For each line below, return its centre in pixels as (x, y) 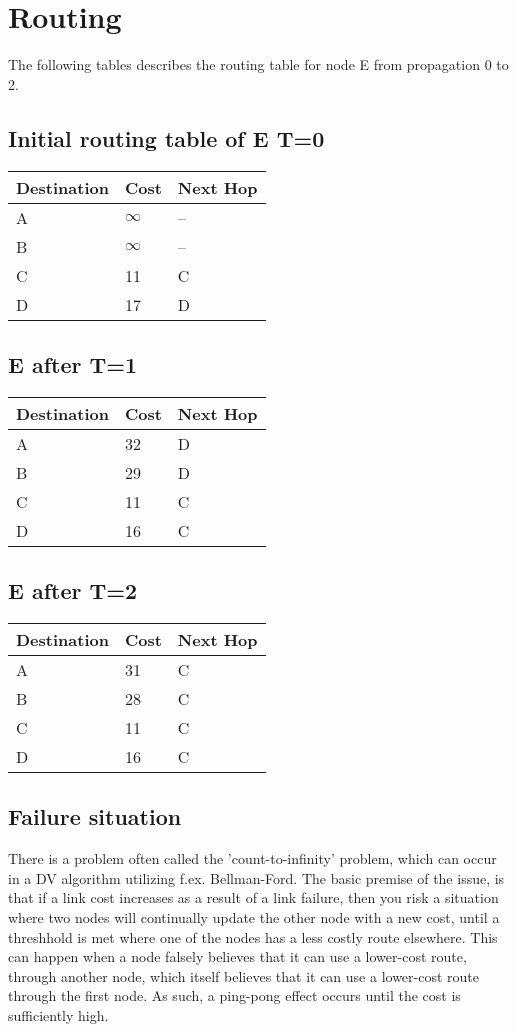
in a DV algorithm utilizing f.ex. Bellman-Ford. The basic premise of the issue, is (256, 877)
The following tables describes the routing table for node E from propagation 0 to (258, 64)
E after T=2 (73, 590)
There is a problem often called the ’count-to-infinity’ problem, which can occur (252, 858)
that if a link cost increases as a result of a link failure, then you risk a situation (253, 897)
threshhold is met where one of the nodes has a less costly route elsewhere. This (253, 936)
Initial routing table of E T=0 (166, 137)
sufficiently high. (58, 1014)
